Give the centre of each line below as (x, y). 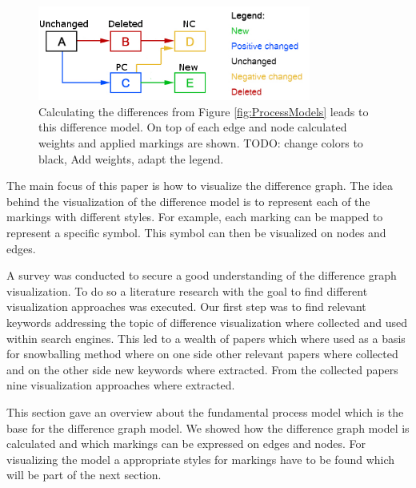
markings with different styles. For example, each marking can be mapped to (195, 217)
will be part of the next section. (84, 475)
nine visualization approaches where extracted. (121, 385)
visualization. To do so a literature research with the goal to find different (187, 290)
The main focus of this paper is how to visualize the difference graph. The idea (200, 186)
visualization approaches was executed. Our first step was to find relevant (186, 307)
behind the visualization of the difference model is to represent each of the (188, 201)
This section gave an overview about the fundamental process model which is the (205, 411)
